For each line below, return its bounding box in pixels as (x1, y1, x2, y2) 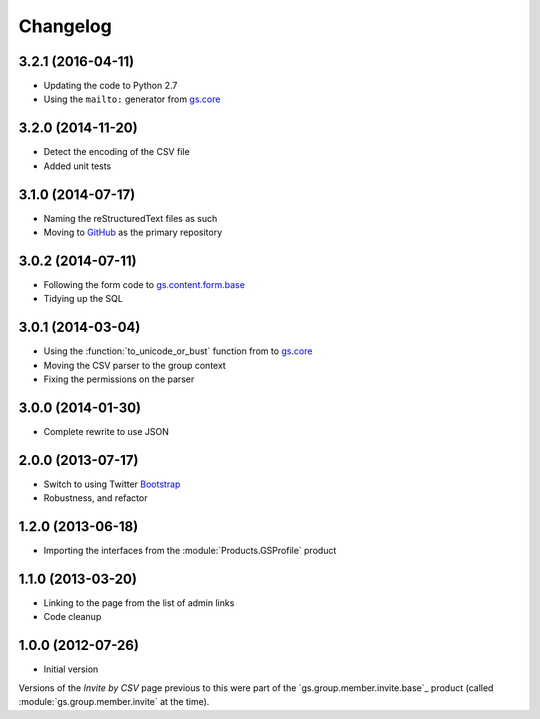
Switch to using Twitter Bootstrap (43, 478, 181, 490)
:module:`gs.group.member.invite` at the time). (18, 696, 210, 708)
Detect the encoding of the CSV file (43, 146, 190, 158)
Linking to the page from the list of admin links (43, 597, 235, 609)
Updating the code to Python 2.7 (43, 80, 178, 92)
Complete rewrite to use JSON (43, 425, 170, 437)
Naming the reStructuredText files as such (43, 212, 218, 224)
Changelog (18, 15, 112, 37)
